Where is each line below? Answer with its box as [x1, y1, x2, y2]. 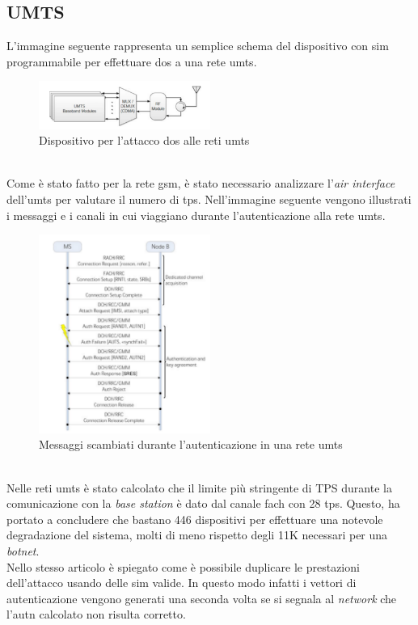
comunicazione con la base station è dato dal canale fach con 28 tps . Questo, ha [6, 495, 400, 512]
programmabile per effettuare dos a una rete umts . [6, 53, 257, 70]
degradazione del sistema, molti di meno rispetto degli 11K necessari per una [6, 526, 388, 543]
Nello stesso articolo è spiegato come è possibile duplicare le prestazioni [6, 558, 360, 575]
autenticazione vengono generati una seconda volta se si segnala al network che [6, 589, 397, 606]
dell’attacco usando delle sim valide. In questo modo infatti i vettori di [6, 574, 357, 591]
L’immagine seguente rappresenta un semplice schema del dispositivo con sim [6, 37, 389, 54]
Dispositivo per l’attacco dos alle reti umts [39, 132, 250, 149]
